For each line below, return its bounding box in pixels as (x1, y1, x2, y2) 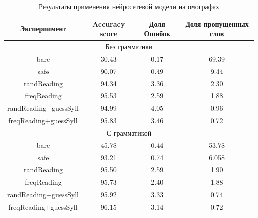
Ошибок (144, 28, 171, 39)
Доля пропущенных (185, 18, 249, 29)
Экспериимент (20, 23, 66, 34)
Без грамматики (105, 41, 153, 52)
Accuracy (92, 18, 125, 29)
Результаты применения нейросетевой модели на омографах (39, 1, 219, 11)
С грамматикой (106, 127, 152, 138)
